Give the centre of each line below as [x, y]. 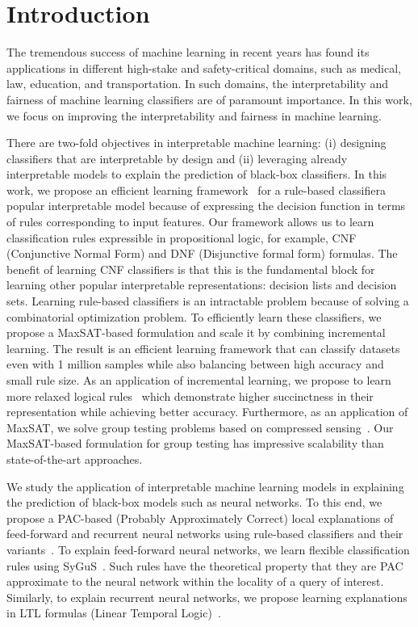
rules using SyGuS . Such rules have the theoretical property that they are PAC [205, 565]
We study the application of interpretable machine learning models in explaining [205, 486]
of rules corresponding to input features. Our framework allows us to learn [190, 222]
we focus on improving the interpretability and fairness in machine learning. [194, 115]
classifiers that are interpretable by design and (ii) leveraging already [177, 158]
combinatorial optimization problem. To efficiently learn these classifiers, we [194, 316]
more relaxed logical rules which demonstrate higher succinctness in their [190, 396]
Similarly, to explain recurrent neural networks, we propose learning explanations [207, 597]
